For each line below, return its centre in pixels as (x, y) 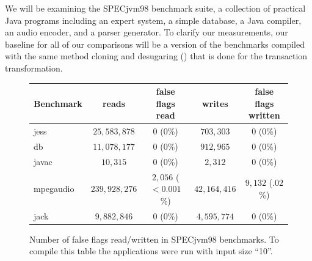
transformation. (34, 68)
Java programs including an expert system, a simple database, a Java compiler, (153, 20)
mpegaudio (54, 189)
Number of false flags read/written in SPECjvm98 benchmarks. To (154, 239)
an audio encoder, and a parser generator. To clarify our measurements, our (147, 32)
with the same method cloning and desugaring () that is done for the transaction (156, 56)
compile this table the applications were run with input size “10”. (151, 251)
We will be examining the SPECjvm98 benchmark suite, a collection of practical (155, 8)
